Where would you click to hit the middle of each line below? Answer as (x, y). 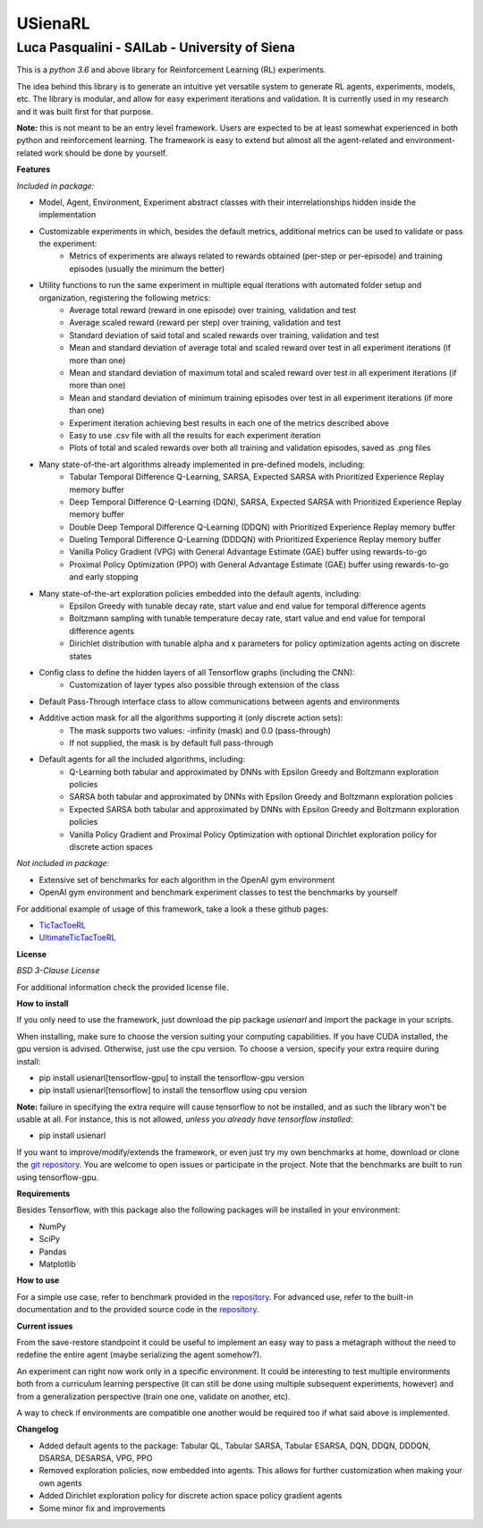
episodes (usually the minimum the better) (147, 268)
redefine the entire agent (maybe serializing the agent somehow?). (140, 1354)
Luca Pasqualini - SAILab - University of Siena (156, 47)
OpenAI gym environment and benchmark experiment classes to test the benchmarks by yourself (218, 892)
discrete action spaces (111, 847)
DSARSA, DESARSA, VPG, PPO (96, 1458)
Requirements (43, 1193)
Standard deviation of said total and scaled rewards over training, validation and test (224, 335)
